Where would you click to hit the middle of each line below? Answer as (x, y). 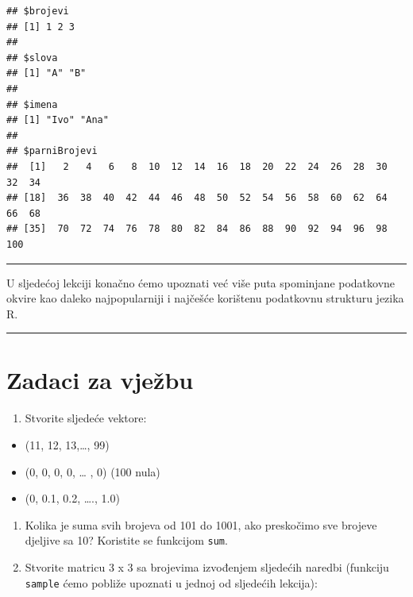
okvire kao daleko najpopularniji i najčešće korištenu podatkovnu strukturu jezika (205, 298)
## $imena (32, 104)
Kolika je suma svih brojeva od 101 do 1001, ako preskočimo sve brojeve (201, 524)
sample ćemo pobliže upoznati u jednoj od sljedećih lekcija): (171, 582)
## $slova (32, 58)
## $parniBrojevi (52, 151)
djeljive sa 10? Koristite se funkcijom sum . (126, 540)
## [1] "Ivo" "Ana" (58, 120)
